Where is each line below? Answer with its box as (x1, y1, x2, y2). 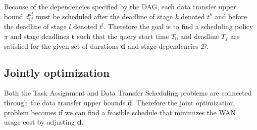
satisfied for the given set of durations (4, 40, 119, 51)
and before (214, 11, 247, 21)
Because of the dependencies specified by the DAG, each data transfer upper (4, 1, 236, 11)
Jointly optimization (4, 65, 110, 80)
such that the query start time (77, 31, 169, 41)
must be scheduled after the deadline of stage (35, 11, 173, 21)
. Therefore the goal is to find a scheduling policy (103, 21, 253, 32)
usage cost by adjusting (4, 117, 75, 127)
